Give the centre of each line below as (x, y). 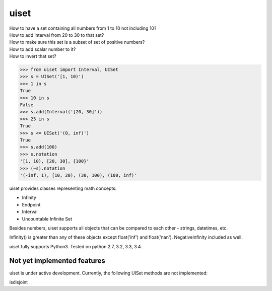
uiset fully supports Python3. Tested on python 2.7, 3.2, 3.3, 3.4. (76, 246)
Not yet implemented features (57, 261)
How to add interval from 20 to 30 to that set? (57, 35)
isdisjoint (19, 282)
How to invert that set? (33, 56)
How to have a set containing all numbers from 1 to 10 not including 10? (83, 28)
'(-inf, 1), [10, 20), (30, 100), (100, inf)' (78, 175)
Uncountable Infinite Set (47, 219)
